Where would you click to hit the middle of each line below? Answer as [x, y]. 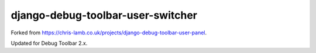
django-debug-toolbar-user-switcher [104, 15]
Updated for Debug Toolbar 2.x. [49, 43]
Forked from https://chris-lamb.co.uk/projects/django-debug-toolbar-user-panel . [109, 33]
